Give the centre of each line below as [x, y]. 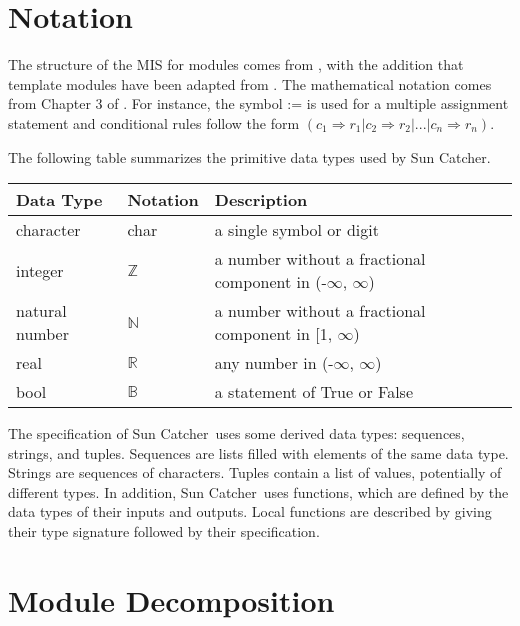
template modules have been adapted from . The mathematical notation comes [250, 83]
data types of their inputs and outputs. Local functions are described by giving [250, 511]
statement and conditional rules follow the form [154, 122]
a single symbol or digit [296, 230]
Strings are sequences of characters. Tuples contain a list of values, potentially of [255, 472]
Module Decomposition [171, 599]
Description [261, 200]
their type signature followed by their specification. [164, 531]
